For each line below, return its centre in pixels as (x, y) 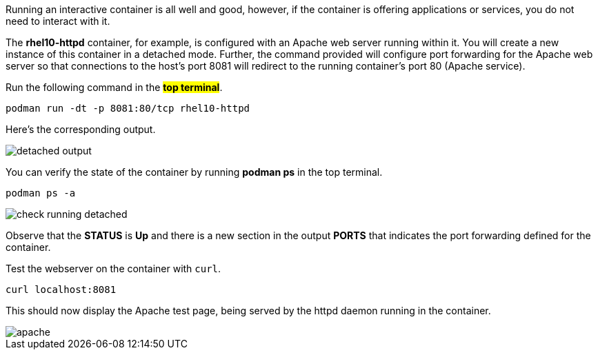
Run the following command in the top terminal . (114, 87)
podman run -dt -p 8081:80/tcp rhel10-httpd (128, 108)
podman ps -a (41, 193)
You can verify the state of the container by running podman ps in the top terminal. (194, 172)
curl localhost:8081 (61, 290)
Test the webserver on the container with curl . (113, 268)
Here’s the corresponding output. (81, 129)
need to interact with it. (58, 21)
